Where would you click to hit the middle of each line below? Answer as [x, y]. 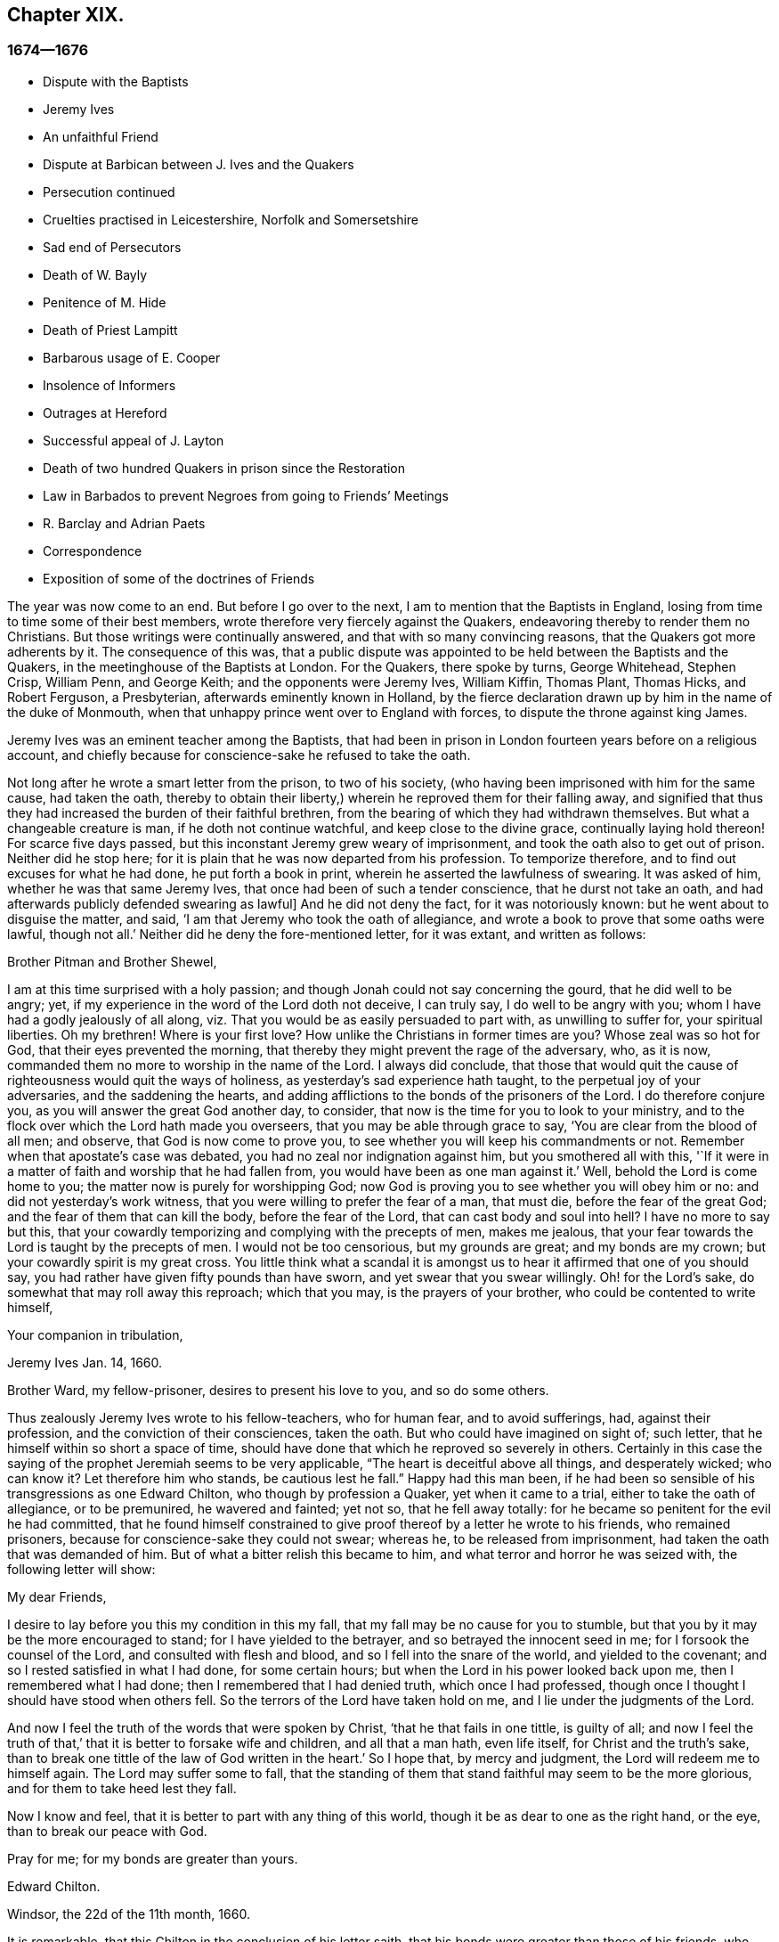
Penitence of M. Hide [105, 302]
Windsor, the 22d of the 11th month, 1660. [129, 1913]
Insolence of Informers [110, 385]
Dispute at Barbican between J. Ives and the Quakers [199, 164]
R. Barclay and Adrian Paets [124, 523]
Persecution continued [109, 192]
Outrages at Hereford [105, 412]
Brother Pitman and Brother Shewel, [112, 961]
